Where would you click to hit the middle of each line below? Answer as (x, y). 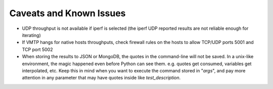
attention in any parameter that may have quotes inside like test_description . (101, 78)
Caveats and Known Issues (67, 13)
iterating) (32, 35)
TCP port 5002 (37, 49)
